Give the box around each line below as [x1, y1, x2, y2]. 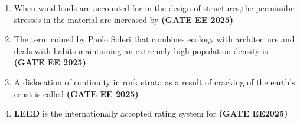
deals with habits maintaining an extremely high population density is [14, 44, 268, 56]
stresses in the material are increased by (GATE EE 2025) [14, 13, 234, 25]
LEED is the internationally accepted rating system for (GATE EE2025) [14, 107, 288, 119]
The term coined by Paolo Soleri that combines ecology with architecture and [14, 33, 295, 45]
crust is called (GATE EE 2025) [14, 87, 139, 99]
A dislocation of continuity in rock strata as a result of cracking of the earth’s [14, 75, 295, 88]
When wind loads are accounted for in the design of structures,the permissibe [14, 2, 295, 14]
